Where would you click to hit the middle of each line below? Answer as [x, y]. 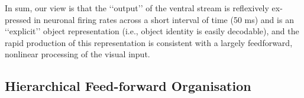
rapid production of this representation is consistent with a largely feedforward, [149, 42]
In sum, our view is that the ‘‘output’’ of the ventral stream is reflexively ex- [144, 8]
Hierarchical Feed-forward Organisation [128, 86]
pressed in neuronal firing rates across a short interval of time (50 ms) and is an [149, 19]
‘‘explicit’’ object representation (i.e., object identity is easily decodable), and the [152, 31]
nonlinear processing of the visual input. [77, 54]
